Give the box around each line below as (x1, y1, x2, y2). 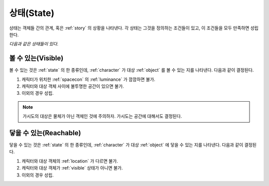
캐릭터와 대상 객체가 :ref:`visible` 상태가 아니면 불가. (21, 165, 123, 171)
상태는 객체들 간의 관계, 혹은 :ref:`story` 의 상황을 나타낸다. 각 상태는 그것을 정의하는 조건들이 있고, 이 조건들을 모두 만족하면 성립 (9, 25, 259, 31)
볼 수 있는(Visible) (9, 54, 64, 62)
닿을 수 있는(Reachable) (9, 129, 81, 137)
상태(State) (9, 7, 55, 18)
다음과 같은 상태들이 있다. (9, 41, 59, 47)
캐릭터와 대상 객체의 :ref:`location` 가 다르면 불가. (21, 158, 118, 164)
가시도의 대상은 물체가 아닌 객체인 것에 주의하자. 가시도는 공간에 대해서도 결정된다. (22, 113, 182, 119)
